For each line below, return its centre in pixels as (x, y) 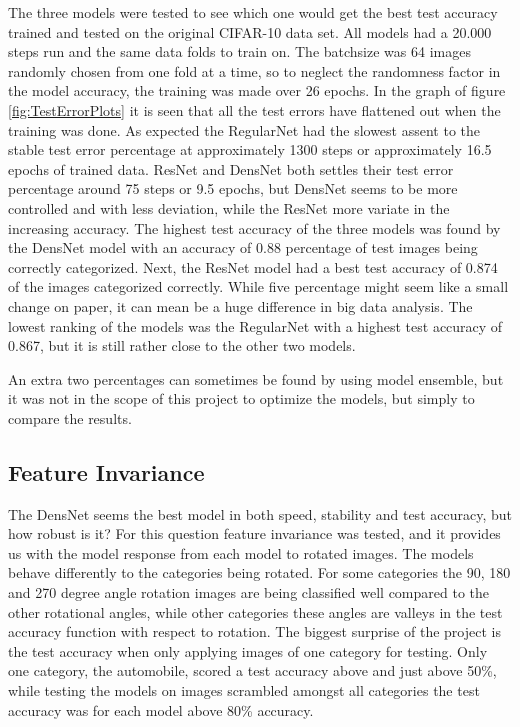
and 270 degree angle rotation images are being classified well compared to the (249, 592)
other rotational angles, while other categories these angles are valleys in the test (255, 611)
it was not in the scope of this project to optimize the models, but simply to (241, 398)
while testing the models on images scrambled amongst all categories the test (244, 690)
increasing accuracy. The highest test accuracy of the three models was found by (254, 227)
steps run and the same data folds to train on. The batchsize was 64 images (239, 51)
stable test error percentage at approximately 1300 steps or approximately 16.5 (250, 149)
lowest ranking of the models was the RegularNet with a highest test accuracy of (255, 325)
